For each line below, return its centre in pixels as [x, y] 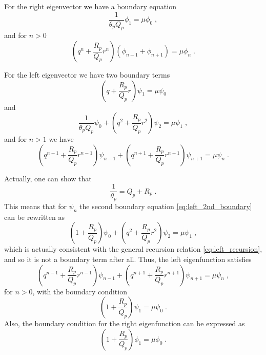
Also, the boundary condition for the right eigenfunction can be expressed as [125, 323]
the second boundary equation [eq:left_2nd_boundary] [166, 206]
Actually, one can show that [48, 178]
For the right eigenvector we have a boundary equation [90, 6]
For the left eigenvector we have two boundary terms [87, 75]
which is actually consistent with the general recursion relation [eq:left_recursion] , [133, 249]
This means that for [35, 206]
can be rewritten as [34, 217]
